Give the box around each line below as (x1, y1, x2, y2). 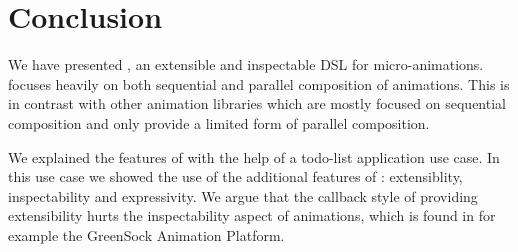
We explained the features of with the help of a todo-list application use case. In (8, 146, 500, 167)
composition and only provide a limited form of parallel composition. (8, 112, 430, 133)
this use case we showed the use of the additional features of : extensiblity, (8, 166, 463, 187)
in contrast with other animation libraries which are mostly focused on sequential (8, 93, 506, 114)
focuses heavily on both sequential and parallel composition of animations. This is (8, 73, 510, 94)
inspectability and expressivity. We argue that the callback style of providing (8, 185, 478, 206)
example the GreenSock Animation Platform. (8, 224, 285, 245)
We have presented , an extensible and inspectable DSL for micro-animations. (8, 54, 484, 75)
